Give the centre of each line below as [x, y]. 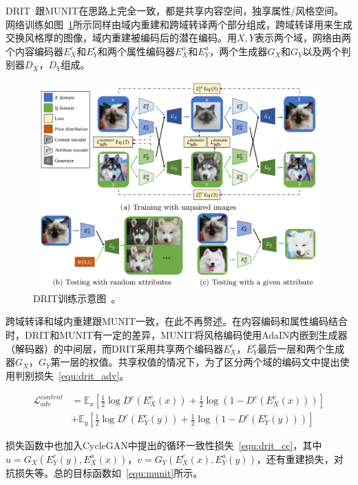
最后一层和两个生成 [301, 348]
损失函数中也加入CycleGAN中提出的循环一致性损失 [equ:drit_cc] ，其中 [164, 445]
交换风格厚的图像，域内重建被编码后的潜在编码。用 [121, 38]
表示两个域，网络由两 [303, 38]
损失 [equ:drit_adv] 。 [82, 375]
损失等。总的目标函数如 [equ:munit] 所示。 [109, 472]
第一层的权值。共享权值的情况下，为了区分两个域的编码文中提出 [195, 362]
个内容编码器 [34, 51]
